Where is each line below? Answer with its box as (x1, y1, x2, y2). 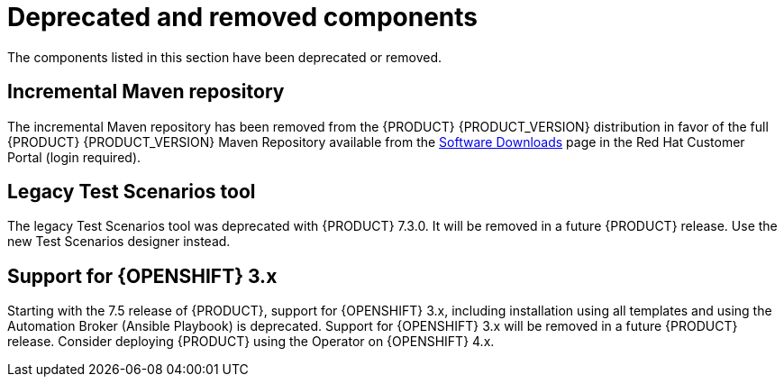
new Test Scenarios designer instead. (7, 233, 231, 250)
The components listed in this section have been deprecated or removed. (7, 49, 442, 65)
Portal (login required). (7, 149, 141, 165)
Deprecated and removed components (7, 2, 479, 32)
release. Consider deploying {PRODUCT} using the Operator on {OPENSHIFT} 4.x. (7, 334, 495, 350)
